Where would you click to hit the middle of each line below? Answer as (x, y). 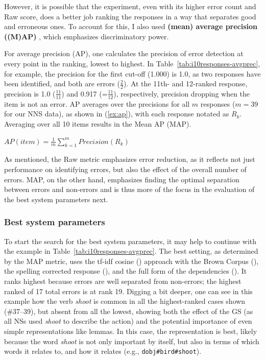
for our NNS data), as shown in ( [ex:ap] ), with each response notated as (117, 114)
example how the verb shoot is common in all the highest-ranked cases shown (125, 301)
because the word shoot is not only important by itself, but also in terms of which (132, 341)
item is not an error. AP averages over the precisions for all (97, 103)
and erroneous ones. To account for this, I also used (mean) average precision (131, 26)
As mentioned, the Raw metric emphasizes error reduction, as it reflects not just (130, 159)
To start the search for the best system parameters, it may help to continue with (130, 241)
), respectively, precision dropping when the (182, 93)
